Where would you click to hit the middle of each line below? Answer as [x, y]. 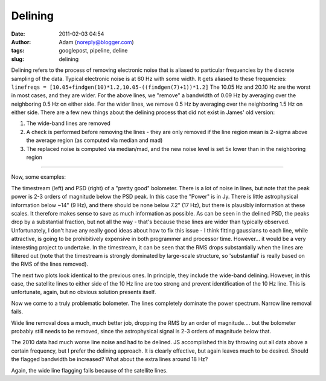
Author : [21, 42]
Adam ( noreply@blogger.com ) [96, 42]
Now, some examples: [39, 177]
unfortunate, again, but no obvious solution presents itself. [84, 292]
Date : [18, 34]
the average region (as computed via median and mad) [94, 140]
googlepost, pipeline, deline [93, 51]
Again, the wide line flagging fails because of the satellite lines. [90, 370]
